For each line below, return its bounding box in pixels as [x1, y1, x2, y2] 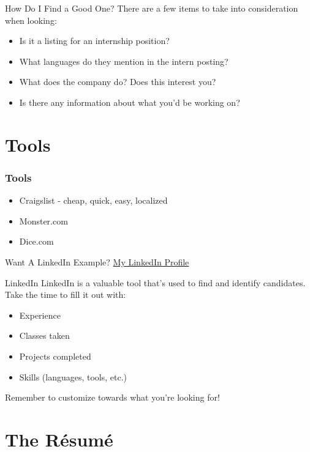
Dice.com [19, 235, 54, 248]
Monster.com [19, 214, 68, 227]
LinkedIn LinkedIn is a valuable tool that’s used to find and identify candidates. [5, 276, 306, 289]
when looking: [5, 13, 57, 26]
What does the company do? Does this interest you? [19, 75, 216, 88]
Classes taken [19, 329, 70, 342]
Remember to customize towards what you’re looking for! [5, 391, 220, 404]
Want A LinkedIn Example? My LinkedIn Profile [5, 255, 189, 268]
